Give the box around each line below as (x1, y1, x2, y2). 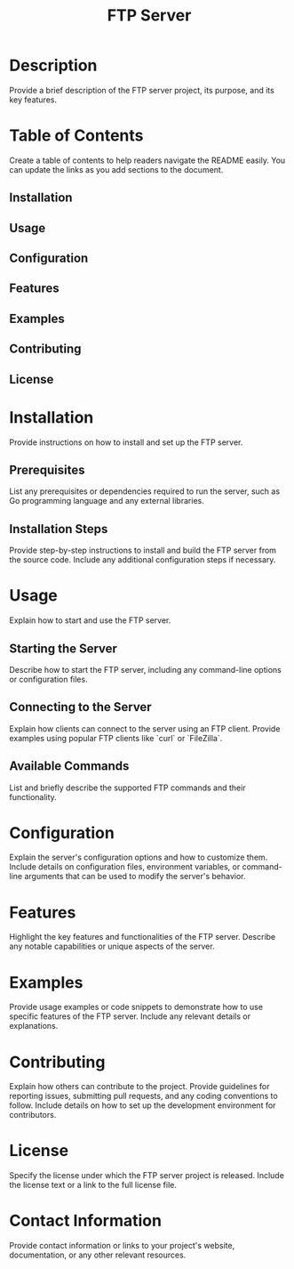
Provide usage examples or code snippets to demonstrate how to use (9, 1002, 264, 1013)
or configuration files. (9, 674, 88, 684)
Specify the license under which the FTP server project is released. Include (9, 1170, 284, 1181)
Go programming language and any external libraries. (9, 496, 204, 506)
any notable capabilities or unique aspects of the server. (9, 941, 215, 952)
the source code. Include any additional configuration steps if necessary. (9, 554, 276, 565)
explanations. (9, 1021, 59, 1031)
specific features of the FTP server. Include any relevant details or (9, 1011, 251, 1022)
